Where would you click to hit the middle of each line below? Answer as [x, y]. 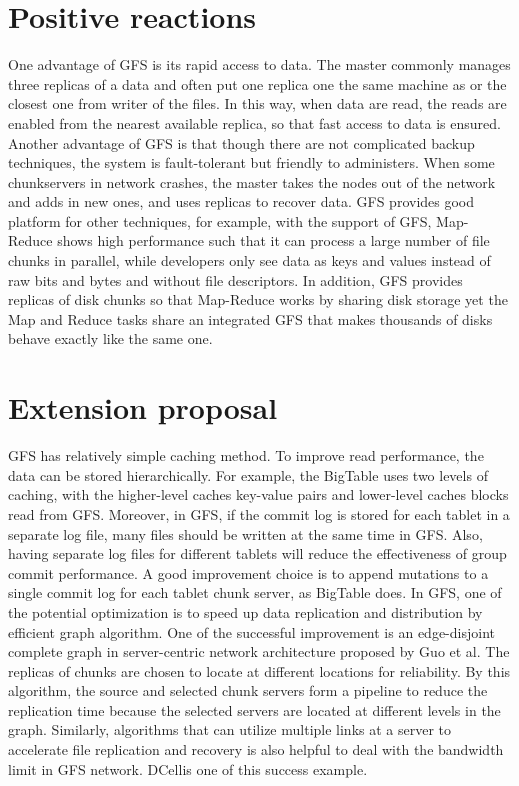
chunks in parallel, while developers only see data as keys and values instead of [249, 260]
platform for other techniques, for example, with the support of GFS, [220, 220]
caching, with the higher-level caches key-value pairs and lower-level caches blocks [258, 494]
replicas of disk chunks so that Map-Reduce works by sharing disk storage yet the [258, 299]
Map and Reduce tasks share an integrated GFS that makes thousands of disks [250, 318]
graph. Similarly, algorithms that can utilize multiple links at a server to [230, 729]
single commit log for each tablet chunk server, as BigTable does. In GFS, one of [255, 592]
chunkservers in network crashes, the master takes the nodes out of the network [252, 181]
